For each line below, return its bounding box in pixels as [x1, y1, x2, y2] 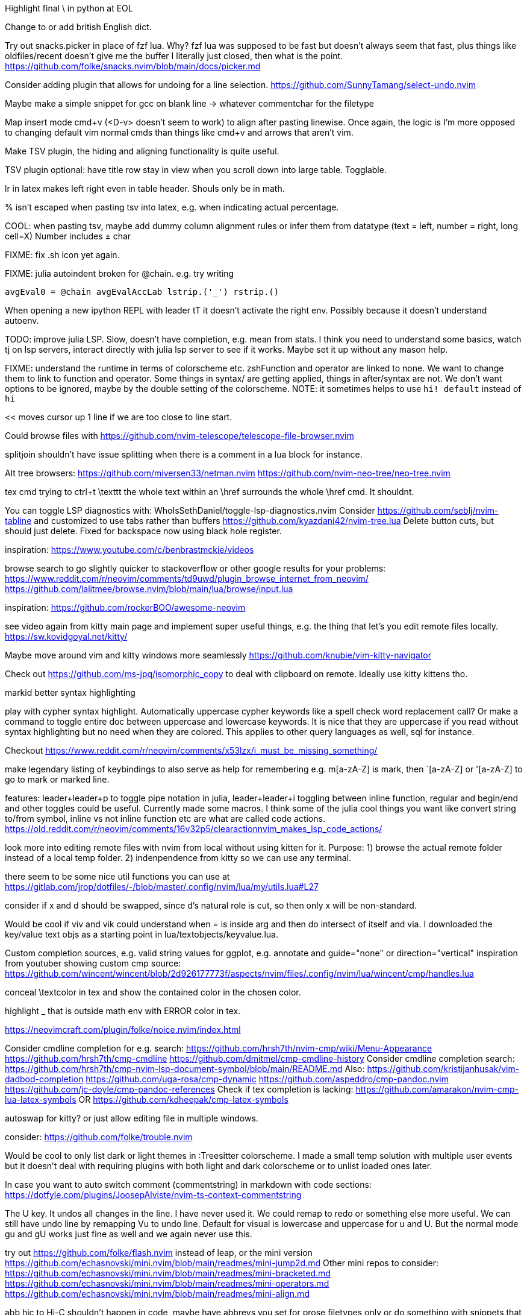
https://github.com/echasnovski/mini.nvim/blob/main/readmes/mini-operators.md [5, 1278, 329, 1288]
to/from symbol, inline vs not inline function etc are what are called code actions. [5, 813, 325, 824]
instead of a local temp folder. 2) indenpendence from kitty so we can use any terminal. [5, 853, 352, 863]
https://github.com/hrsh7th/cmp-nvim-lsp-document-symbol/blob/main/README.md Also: [5, 1064, 365, 1074]
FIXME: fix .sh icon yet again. [5, 250, 120, 260]
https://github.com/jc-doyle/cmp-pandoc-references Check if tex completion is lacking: [5, 1084, 354, 1094]
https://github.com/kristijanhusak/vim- [367, 1064, 520, 1074]
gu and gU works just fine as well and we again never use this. [5, 1229, 252, 1239]
